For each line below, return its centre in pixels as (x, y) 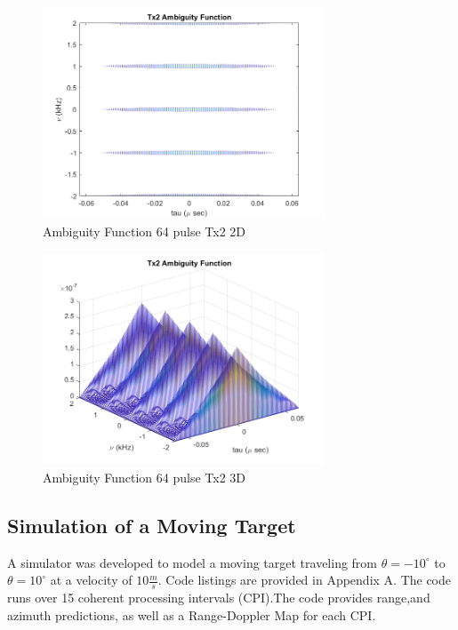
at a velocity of (91, 580)
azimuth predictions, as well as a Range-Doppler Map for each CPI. (192, 614)
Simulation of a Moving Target (152, 525)
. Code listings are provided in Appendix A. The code (305, 580)
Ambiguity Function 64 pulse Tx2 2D (144, 231)
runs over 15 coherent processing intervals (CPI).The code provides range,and (219, 597)
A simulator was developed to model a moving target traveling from (193, 562)
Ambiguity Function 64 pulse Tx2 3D (144, 477)
